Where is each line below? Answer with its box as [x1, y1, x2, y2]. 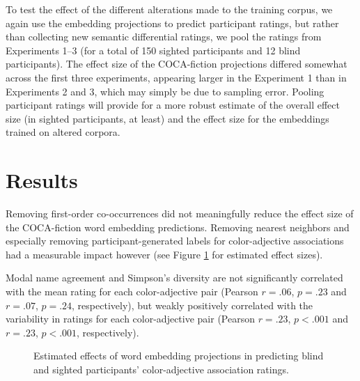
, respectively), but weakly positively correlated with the [72, 297, 313, 312]
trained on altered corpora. [6, 125, 120, 139]
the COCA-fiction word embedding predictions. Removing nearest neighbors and [6, 219, 350, 234]
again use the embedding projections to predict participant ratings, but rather [6, 15, 339, 30]
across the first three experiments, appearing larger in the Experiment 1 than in [6, 70, 347, 84]
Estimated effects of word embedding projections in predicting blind [33, 348, 324, 363]
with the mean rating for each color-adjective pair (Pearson [6, 284, 258, 299]
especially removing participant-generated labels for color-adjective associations [6, 233, 344, 248]
